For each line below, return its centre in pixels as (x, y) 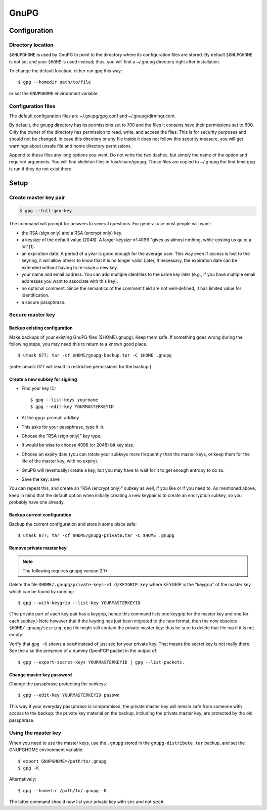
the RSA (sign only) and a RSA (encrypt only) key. (72, 233)
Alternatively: (23, 779)
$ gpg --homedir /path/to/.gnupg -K (62, 790)
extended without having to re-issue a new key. (70, 267)
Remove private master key (38, 548)
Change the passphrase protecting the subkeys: (58, 684)
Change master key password (41, 675)
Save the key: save (41, 479)
